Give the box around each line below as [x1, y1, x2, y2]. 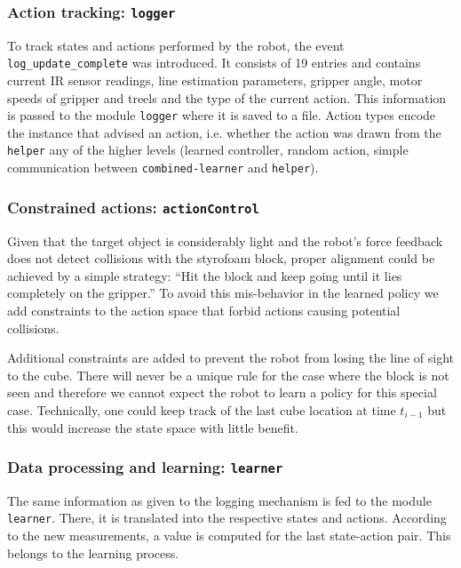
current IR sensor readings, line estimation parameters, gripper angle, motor [7, 71, 423, 90]
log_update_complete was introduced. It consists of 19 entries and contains [7, 53, 421, 72]
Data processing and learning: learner [7, 456, 283, 478]
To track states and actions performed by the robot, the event [7, 36, 345, 54]
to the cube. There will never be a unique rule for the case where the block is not [7, 365, 449, 384]
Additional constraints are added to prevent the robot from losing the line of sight [7, 348, 454, 367]
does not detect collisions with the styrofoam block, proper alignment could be [7, 249, 435, 268]
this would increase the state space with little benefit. [7, 418, 298, 436]
